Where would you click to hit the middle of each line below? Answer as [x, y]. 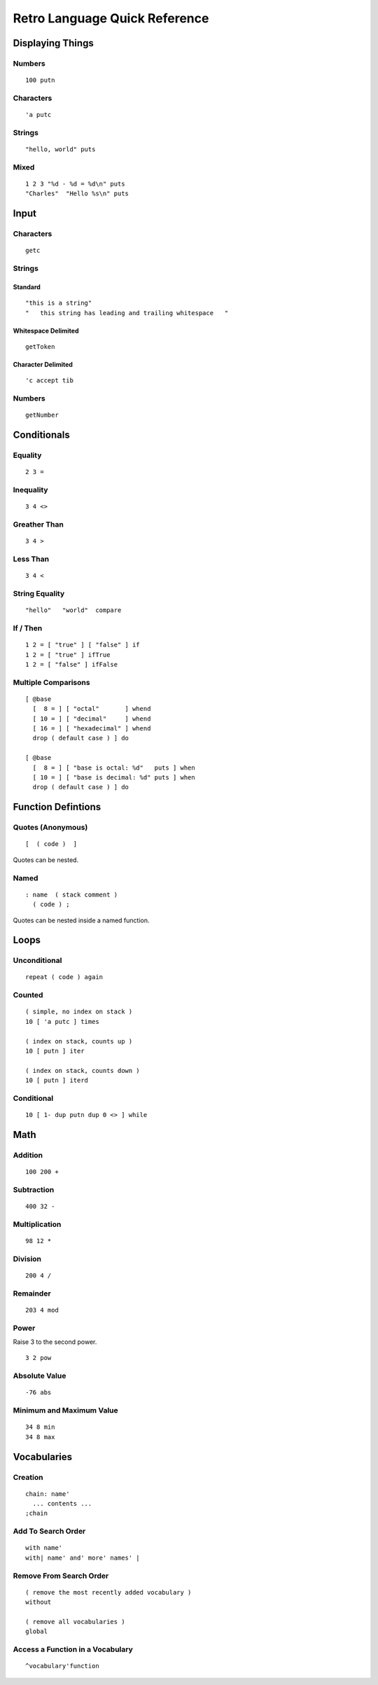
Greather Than [38, 525]
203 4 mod [42, 1310]
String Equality [39, 594]
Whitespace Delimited [46, 331]
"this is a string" [59, 303]
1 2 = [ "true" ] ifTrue [68, 654]
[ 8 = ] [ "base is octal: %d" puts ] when [114, 768]
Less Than [31, 559]
